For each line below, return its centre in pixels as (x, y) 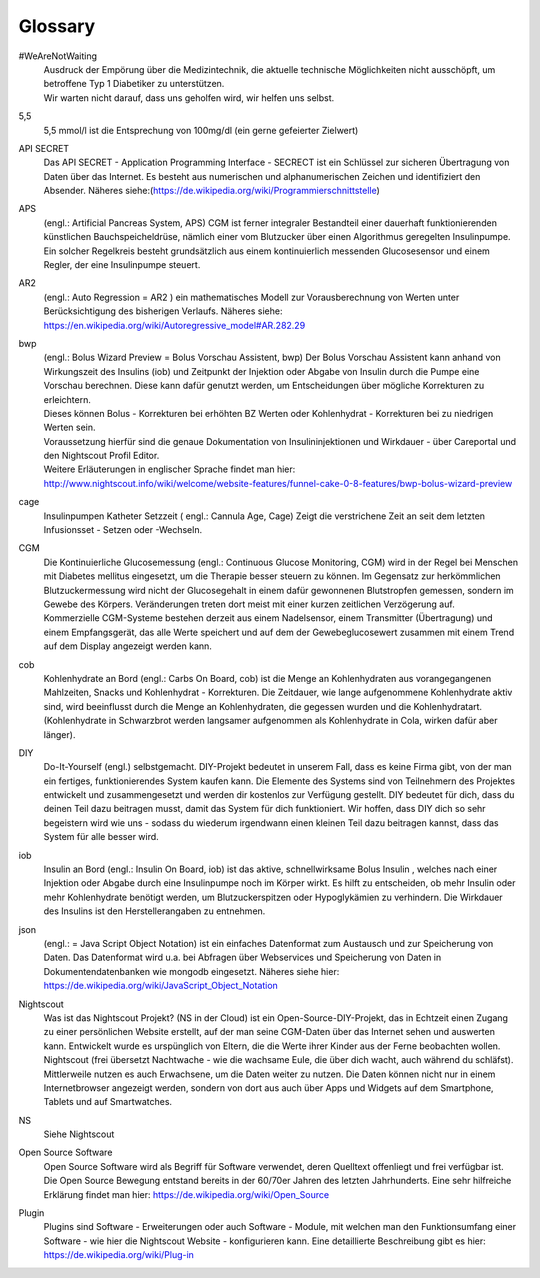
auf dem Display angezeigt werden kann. (127, 646)
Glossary (57, 26)
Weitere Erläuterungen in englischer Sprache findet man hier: (169, 469)
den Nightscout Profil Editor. (101, 456)
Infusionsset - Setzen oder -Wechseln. (123, 530)
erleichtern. (67, 399)
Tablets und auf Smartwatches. (108, 1102)
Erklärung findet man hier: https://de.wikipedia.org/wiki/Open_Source (186, 1194)
